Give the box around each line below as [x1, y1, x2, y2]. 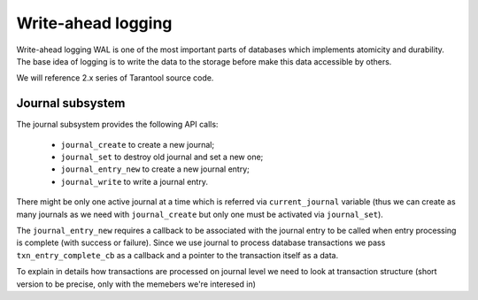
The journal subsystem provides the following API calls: [16, 119, 219, 130]
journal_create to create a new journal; [60, 139, 215, 150]
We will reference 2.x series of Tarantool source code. [16, 73, 214, 83]
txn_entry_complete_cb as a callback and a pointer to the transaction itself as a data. [16, 250, 339, 260]
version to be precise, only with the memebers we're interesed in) [16, 279, 257, 289]
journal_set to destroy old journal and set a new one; [60, 151, 264, 163]
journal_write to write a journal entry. [60, 176, 208, 187]
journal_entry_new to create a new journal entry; [60, 164, 250, 174]
